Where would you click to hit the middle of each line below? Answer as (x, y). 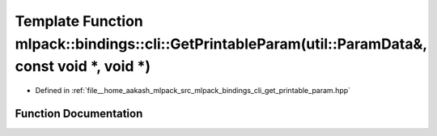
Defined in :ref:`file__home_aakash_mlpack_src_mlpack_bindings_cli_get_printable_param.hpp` (193, 91)
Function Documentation (79, 113)
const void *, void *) (83, 67)
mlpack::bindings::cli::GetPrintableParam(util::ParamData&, (221, 44)
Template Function (79, 21)
